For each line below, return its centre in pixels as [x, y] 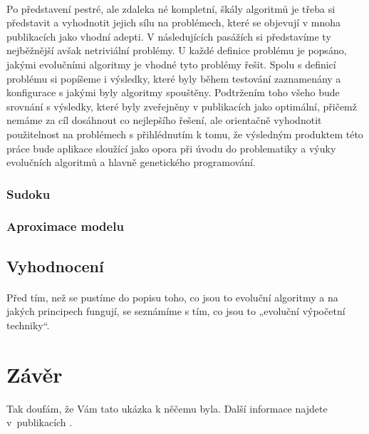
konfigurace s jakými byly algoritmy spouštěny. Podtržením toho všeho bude [173, 92]
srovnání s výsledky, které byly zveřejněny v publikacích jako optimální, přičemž [182, 106]
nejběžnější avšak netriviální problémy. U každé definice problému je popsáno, [177, 50]
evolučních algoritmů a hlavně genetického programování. [131, 162]
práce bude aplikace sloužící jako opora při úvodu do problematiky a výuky [171, 148]
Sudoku [28, 193]
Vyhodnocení [55, 265]
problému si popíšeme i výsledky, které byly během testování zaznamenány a [174, 78]
